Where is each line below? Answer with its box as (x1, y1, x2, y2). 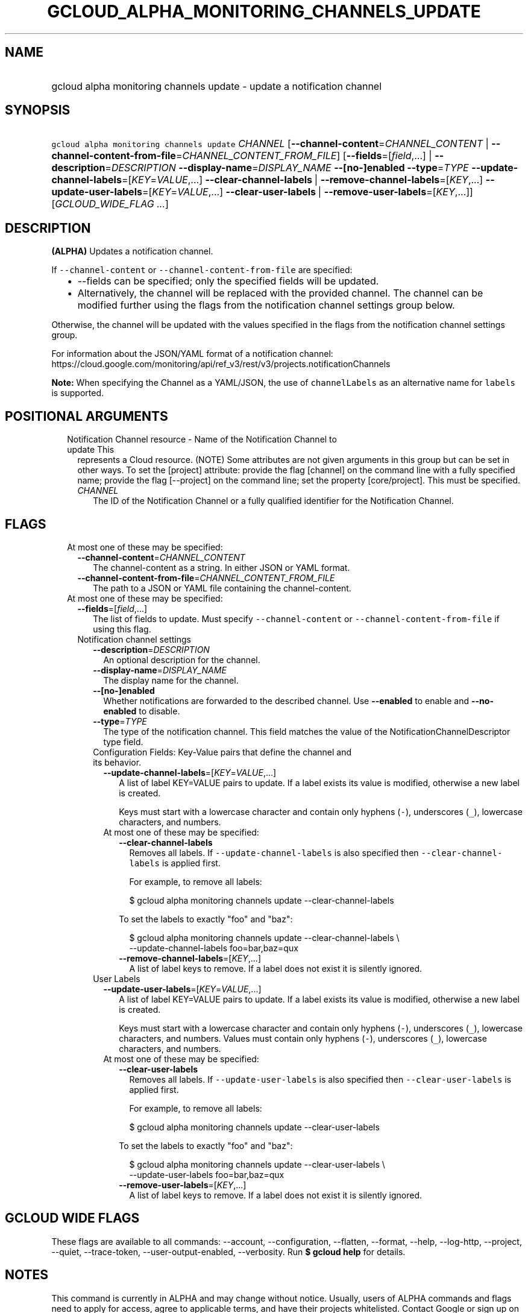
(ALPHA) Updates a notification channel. (51, 246, 213, 257)
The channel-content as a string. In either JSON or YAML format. (93, 562, 350, 573)
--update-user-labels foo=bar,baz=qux (129, 1169, 284, 1180)
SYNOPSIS (5, 102, 71, 118)
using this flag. (93, 623, 151, 634)
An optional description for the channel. (103, 654, 260, 665)
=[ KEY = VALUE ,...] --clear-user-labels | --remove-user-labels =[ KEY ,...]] (142, 186, 473, 198)
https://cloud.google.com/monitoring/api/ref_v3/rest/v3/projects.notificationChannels (51, 359, 391, 370)
